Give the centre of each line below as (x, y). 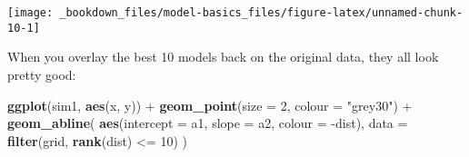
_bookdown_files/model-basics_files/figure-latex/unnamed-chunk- (261, 13)
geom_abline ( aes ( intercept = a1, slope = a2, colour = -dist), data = (208, 123)
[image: (30, 13)
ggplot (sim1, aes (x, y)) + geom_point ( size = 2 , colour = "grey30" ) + (210, 105)
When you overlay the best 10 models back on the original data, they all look (223, 57)
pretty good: (42, 74)
